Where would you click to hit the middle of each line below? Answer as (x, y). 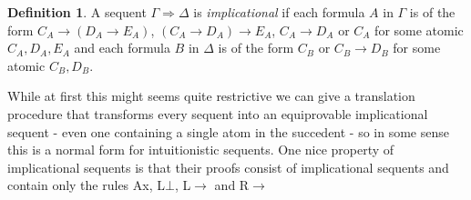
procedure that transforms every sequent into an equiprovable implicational (218, 113)
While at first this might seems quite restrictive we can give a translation (211, 96)
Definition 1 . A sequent (77, 12)
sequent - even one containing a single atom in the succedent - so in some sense (228, 131)
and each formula (122, 48)
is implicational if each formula (279, 12)
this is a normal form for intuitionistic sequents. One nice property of (201, 150)
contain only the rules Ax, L (86, 185)
